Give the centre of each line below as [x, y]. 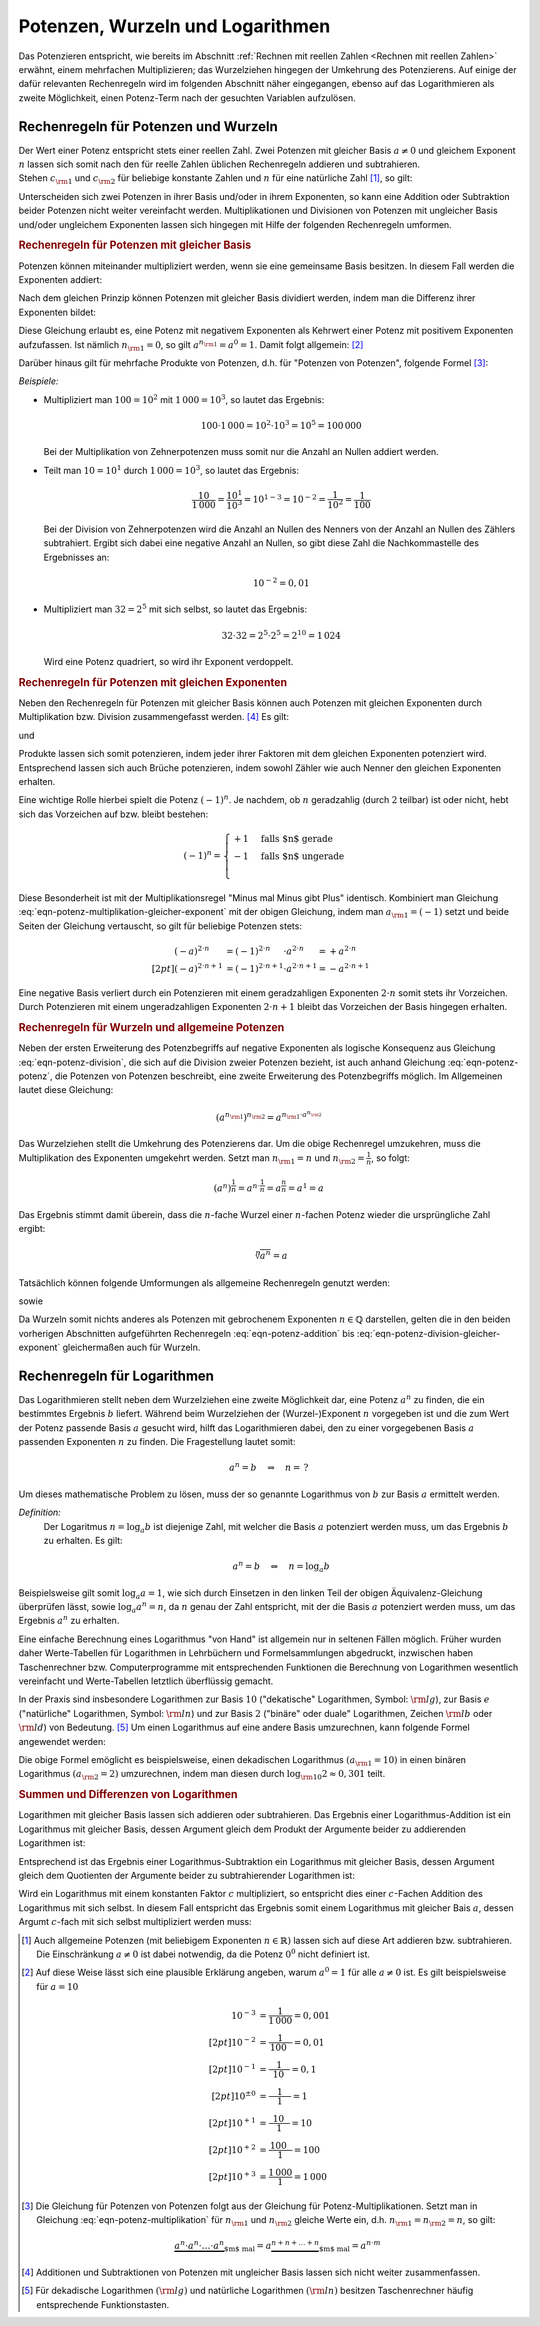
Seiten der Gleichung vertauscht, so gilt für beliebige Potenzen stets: [160, 926]
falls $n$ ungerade [302, 856]
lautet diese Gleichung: [66, 1090]
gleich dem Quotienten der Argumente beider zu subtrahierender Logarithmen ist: [186, 1875]
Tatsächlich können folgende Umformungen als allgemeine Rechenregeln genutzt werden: [204, 1282]
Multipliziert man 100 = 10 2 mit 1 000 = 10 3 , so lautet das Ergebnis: [184, 399]
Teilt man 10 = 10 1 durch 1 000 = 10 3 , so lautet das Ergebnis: [171, 469]
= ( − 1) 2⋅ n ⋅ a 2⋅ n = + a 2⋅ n [291, 950]
